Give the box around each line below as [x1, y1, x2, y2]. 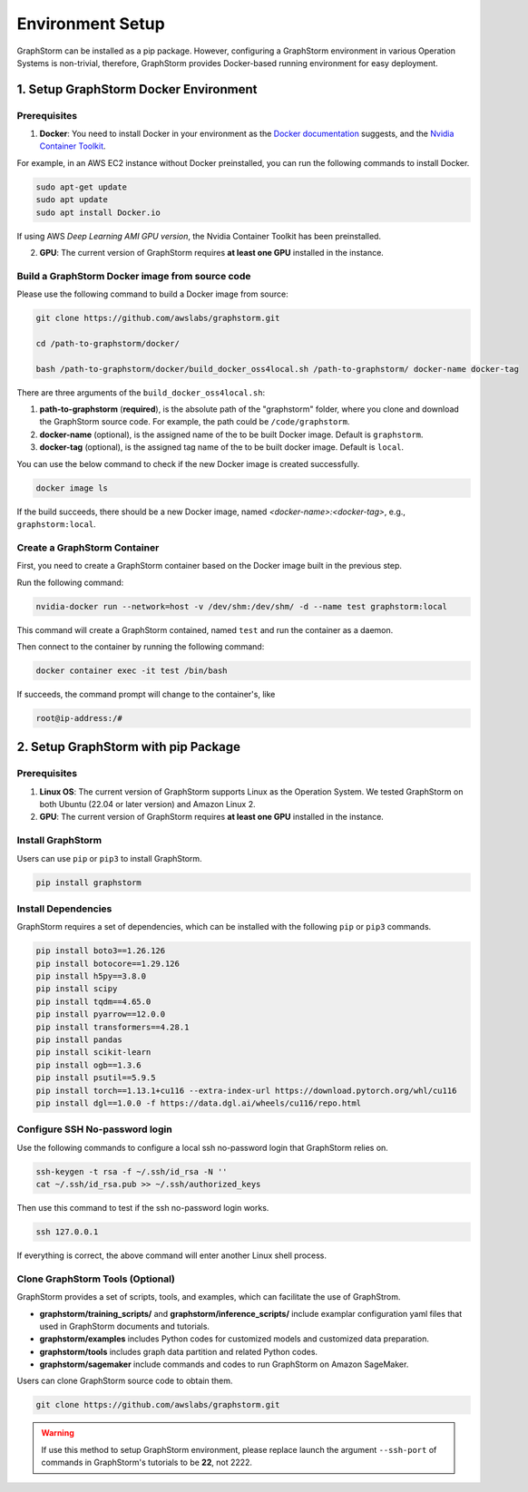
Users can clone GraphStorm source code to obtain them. [16, 1375, 233, 1387]
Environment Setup [16, 14, 165, 34]
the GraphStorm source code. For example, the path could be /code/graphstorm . [39, 416, 350, 427]
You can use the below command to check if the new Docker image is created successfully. [16, 458, 360, 469]
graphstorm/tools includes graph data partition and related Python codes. [39, 1346, 318, 1357]
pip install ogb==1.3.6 [35, 1059, 142, 1070]
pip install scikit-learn [35, 1048, 152, 1058]
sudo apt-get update [35, 181, 127, 192]
